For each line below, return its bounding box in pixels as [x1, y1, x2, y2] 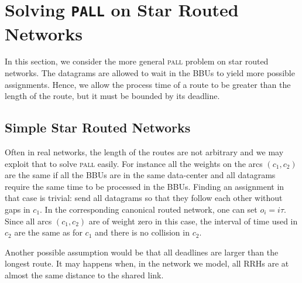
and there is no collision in [94, 226, 190, 238]
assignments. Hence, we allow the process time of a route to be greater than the [5, 78, 291, 90]
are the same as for [14, 226, 83, 238]
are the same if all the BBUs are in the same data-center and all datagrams [5, 169, 276, 181]
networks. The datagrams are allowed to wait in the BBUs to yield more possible [5, 67, 295, 79]
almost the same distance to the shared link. [5, 268, 164, 281]
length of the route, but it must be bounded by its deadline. [5, 90, 220, 102]
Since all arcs [5, 214, 52, 227]
